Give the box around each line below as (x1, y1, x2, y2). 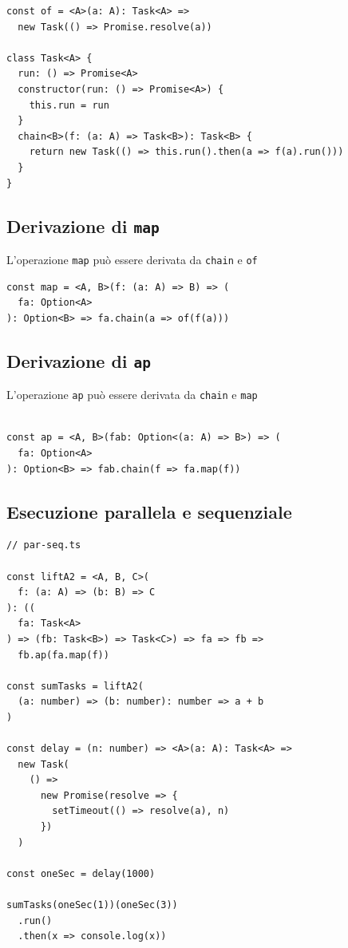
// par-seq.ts (6, 539, 81, 551)
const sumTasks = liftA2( (6, 680, 144, 692)
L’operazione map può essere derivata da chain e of (6, 251, 258, 267)
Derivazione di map (6, 213, 160, 238)
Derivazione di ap (6, 348, 152, 373)
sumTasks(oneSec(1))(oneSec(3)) (6, 899, 178, 911)
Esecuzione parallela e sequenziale (6, 499, 292, 523)
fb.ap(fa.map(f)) (18, 649, 109, 661)
